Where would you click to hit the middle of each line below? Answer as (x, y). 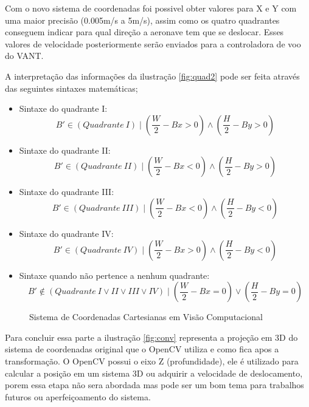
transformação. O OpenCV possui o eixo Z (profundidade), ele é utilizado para (152, 361)
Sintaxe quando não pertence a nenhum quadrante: (114, 275)
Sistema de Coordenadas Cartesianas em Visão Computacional (146, 317)
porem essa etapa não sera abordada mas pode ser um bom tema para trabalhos (154, 385)
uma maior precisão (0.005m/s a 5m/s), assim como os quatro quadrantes (142, 20)
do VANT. (24, 56)
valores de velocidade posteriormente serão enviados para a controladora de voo (153, 43)
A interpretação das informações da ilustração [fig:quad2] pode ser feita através (152, 76)
